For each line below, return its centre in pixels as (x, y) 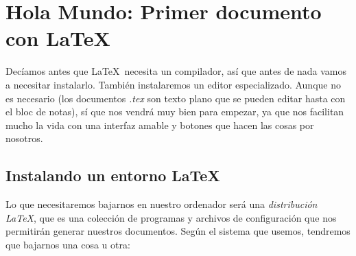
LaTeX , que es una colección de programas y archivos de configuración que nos (171, 217)
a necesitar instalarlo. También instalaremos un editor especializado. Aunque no (173, 84)
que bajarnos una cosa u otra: (68, 244)
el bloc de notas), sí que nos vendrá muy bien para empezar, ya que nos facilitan (175, 112)
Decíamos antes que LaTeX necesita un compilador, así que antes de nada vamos (176, 71)
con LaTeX (58, 38)
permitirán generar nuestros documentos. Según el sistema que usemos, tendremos (178, 231)
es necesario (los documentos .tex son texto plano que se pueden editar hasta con (176, 98)
